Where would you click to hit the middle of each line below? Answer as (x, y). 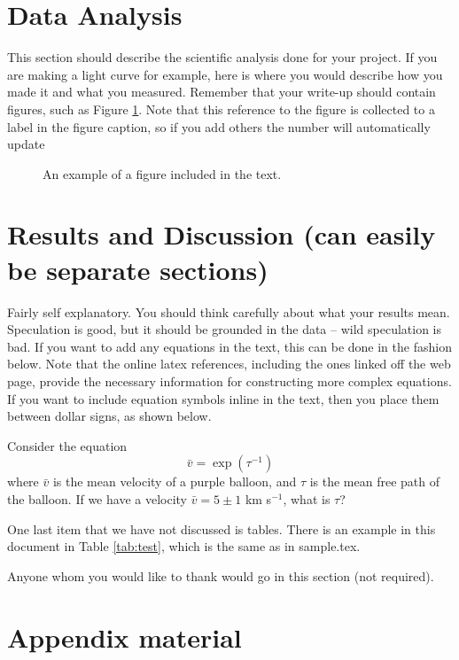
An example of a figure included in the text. (162, 173)
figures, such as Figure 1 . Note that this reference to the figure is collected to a (221, 109)
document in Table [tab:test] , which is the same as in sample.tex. (184, 546)
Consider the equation (67, 445)
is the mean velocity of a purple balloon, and (175, 481)
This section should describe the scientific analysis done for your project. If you (222, 57)
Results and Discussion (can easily (222, 234)
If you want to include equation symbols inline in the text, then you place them (223, 398)
